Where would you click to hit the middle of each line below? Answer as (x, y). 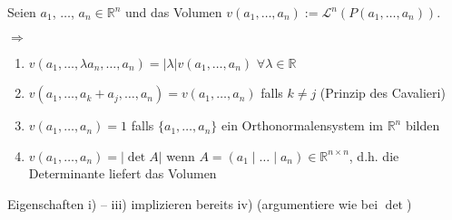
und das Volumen (173, 12)
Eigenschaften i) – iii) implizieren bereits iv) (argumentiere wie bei (193, 203)
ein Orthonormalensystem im (302, 125)
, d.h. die (374, 155)
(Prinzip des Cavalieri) (383, 93)
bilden (423, 125)
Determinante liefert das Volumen (123, 173)
